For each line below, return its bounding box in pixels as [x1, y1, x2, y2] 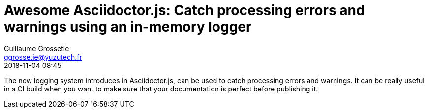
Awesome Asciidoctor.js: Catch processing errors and [4, 2, 365, 19]
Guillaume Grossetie [4, 44, 69, 53]
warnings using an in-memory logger [4, 19, 252, 35]
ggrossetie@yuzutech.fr [4, 52, 82, 61]
